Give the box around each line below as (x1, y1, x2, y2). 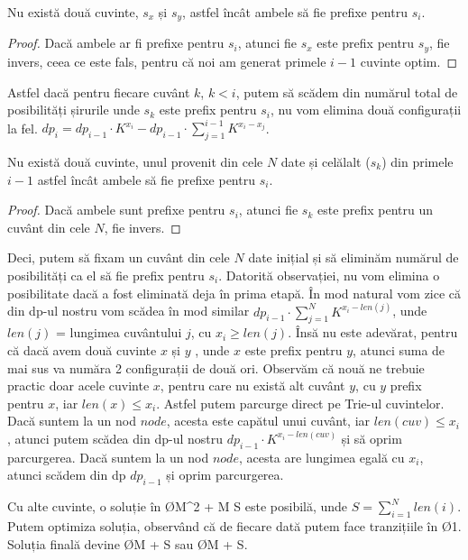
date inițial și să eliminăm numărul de (248, 248, 459, 267)
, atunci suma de (353, 340, 445, 359)
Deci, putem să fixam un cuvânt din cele (7, 248, 230, 267)
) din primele (381, 151, 454, 170)
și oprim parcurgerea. (166, 465, 284, 484)
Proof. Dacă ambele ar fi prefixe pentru (7, 33, 225, 52)
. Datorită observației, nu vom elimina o (218, 265, 440, 284)
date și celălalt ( (280, 151, 371, 170)
